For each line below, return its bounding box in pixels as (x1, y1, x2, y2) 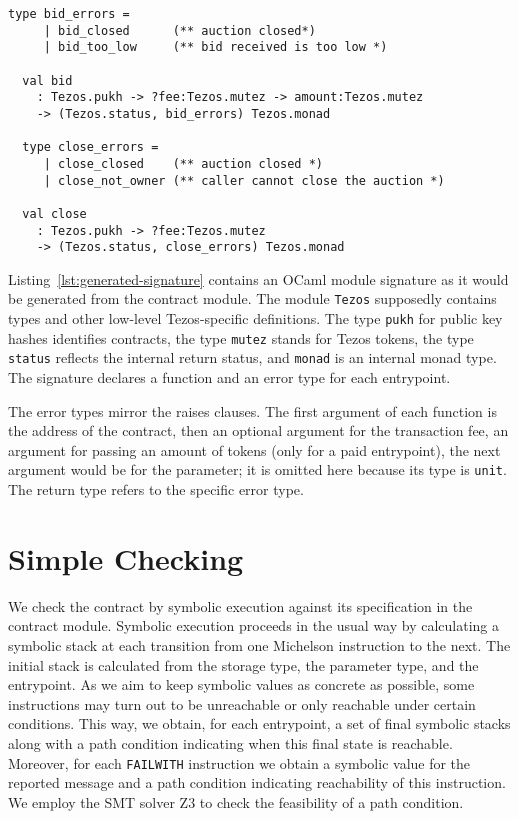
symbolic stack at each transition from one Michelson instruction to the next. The (8, 635, 511, 655)
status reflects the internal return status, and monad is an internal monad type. (8, 347, 497, 368)
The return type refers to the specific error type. (8, 479, 304, 500)
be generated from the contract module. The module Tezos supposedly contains (8, 288, 497, 309)
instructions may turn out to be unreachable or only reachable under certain (8, 693, 476, 714)
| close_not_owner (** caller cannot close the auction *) (43, 173, 445, 188)
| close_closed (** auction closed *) (43, 156, 323, 171)
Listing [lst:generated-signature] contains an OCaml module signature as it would (8, 268, 509, 289)
